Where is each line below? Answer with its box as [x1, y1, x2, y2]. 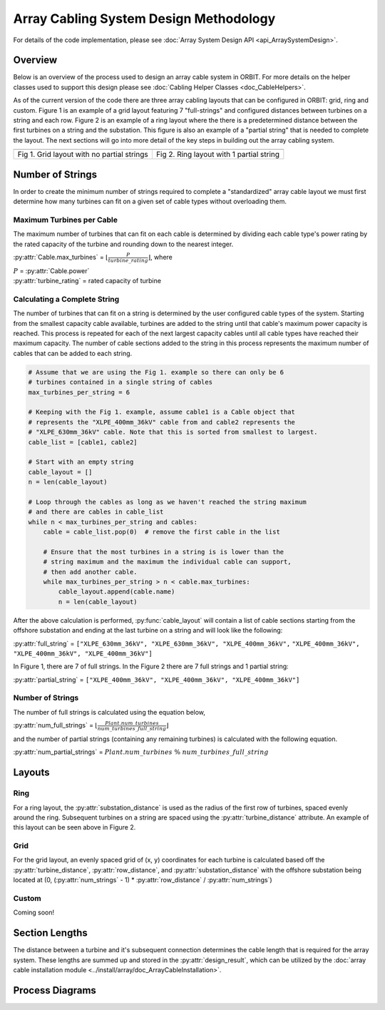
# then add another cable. [43, 568, 138, 576]
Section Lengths [13, 927, 88, 939]
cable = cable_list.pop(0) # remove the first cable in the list [43, 528, 281, 536]
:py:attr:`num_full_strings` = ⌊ [13, 721, 98, 730]
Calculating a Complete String [13, 294, 120, 304]
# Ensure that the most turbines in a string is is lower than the [43, 548, 284, 556]
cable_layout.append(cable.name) [58, 588, 175, 596]
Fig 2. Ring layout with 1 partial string [155, 150, 280, 160]
